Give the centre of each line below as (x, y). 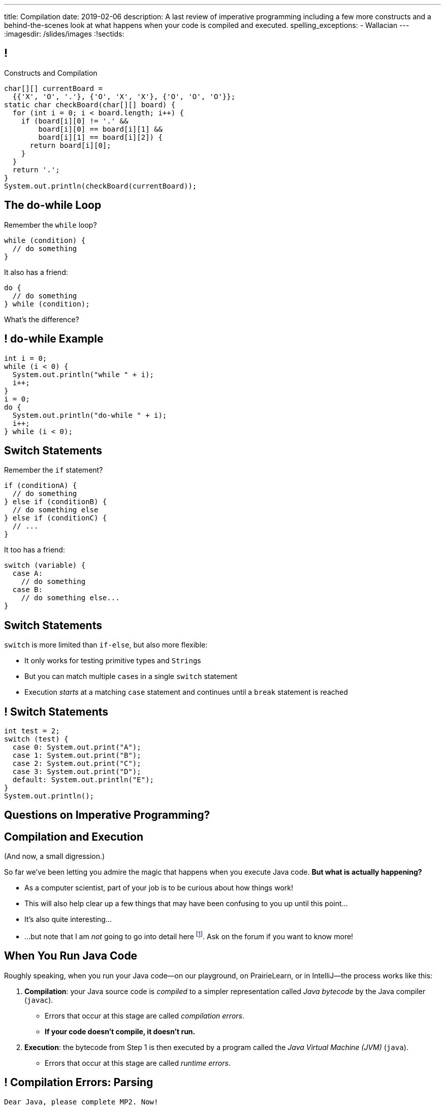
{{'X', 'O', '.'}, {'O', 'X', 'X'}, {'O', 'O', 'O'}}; (124, 96)
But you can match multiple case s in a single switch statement (131, 676)
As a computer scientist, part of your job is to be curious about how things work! (159, 888)
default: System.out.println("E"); (83, 780)
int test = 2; (32, 731)
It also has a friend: (36, 272)
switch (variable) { (45, 565)
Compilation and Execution (74, 837)
